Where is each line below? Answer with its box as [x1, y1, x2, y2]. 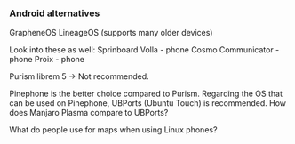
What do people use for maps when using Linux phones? [9, 124, 218, 135]
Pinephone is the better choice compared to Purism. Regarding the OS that [9, 88, 283, 100]
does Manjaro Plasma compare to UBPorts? [9, 108, 169, 118]
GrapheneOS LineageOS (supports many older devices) [9, 28, 213, 38]
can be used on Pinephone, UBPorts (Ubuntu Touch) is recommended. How [9, 98, 287, 108]
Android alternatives [9, 7, 100, 20]
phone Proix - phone [9, 54, 85, 65]
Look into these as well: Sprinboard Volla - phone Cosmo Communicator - [9, 44, 280, 55]
